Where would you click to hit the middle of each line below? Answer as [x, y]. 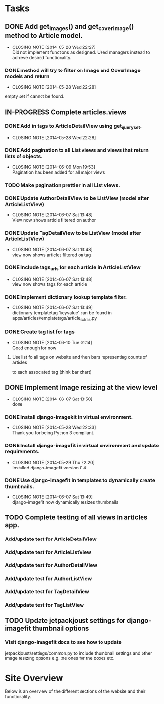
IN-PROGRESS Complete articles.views [66, 112]
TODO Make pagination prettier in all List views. [63, 185]
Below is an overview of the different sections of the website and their [75, 691]
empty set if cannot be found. [35, 96]
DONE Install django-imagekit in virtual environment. [69, 417]
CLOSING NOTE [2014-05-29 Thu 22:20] [53, 462]
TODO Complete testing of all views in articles [76, 518]
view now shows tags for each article [50, 284]
